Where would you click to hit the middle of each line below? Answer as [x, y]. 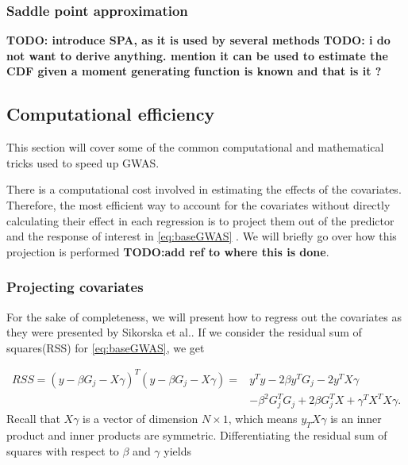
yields [177, 450]
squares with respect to [63, 450]
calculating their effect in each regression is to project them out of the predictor [200, 220]
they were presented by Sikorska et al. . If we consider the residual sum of [184, 332]
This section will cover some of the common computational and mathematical [195, 147]
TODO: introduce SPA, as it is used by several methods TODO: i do [198, 40]
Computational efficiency [111, 114]
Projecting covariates [75, 287]
